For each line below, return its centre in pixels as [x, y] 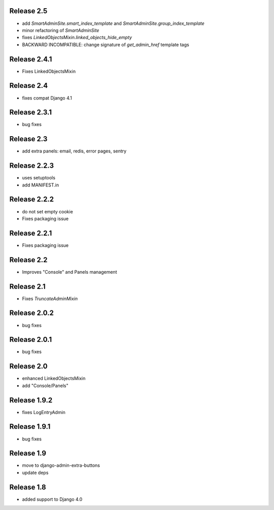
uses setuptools [39, 178]
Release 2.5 [28, 11]
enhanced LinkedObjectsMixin [54, 378]
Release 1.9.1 [30, 427]
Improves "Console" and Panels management [70, 272]
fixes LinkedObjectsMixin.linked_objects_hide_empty [77, 38]
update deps [35, 472]
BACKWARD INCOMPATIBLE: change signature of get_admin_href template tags [106, 44]
